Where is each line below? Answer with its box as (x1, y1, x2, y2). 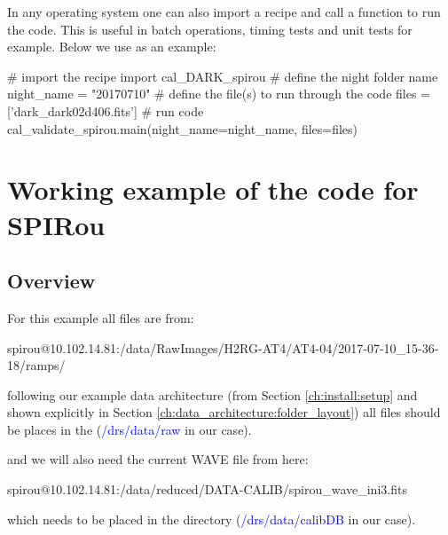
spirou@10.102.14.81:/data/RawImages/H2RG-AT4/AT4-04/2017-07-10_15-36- (7, 338, 439, 357)
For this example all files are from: (7, 308, 194, 327)
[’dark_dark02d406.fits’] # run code (7, 101, 204, 120)
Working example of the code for (7, 171, 419, 208)
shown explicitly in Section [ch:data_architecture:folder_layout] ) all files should (7, 403, 441, 421)
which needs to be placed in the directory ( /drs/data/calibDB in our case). (7, 509, 416, 528)
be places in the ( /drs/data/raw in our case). (7, 420, 252, 438)
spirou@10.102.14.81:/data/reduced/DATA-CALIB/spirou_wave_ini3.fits (7, 480, 407, 499)
